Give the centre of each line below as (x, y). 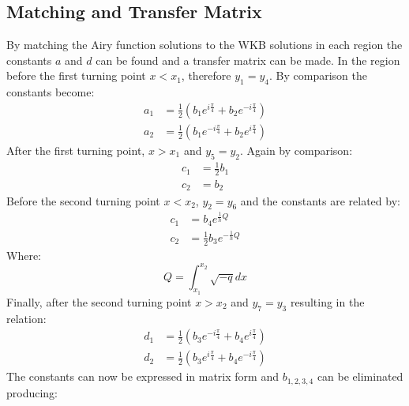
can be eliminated (360, 376)
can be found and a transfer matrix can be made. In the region (248, 60)
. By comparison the (318, 75)
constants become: (51, 92)
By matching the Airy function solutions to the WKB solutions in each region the (204, 45)
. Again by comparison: (296, 150)
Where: (24, 255)
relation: (26, 318)
